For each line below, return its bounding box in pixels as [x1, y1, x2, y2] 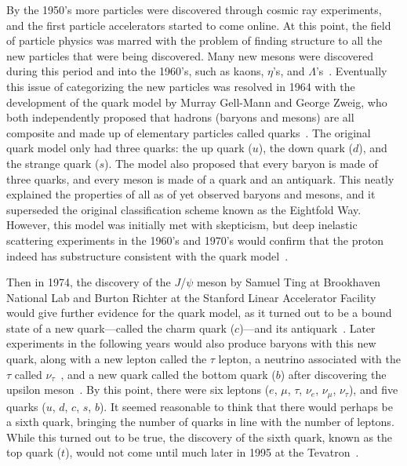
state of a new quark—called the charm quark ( [6, 319, 235, 336]
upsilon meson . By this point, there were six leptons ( [6, 381, 270, 398]
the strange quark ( [6, 155, 100, 171]
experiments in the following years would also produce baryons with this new [6, 335, 376, 351]
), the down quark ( [258, 140, 353, 156]
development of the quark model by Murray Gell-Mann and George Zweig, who [6, 93, 387, 110]
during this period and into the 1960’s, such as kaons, [6, 63, 264, 79]
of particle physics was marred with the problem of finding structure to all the [6, 32, 383, 49]
